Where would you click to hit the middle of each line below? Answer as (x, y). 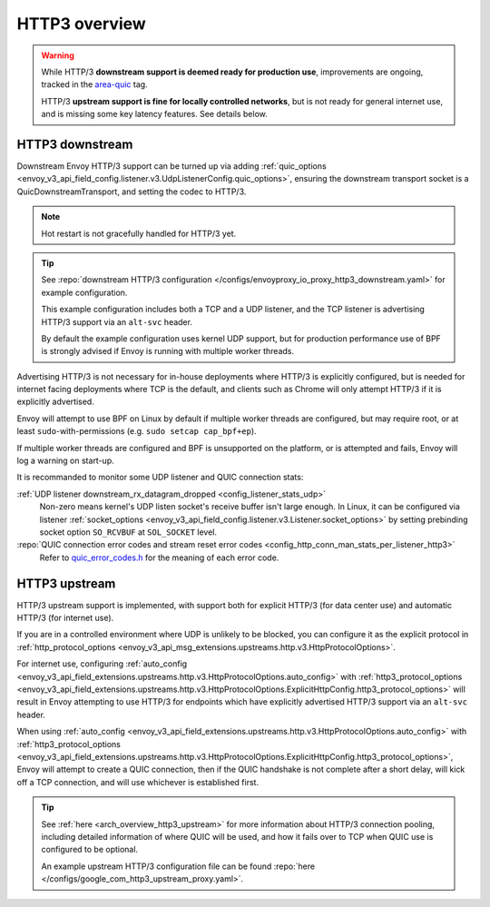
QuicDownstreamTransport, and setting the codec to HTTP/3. (132, 192)
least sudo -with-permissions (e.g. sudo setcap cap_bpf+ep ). (137, 431)
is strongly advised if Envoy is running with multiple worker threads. (168, 351)
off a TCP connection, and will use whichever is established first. (137, 782)
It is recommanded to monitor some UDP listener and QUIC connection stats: (160, 478)
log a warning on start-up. (65, 461)
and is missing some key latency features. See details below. (154, 114)
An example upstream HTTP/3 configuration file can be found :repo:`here (178, 866)
